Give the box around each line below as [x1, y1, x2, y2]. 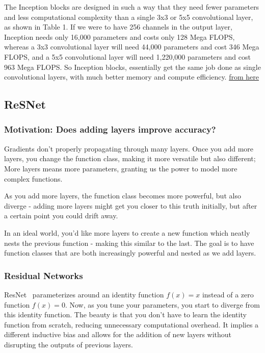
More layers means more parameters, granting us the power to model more [4, 163, 237, 173]
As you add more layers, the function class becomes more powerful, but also [4, 190, 241, 201]
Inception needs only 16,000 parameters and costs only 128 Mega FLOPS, [4, 31, 235, 42]
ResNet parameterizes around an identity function [4, 289, 164, 299]
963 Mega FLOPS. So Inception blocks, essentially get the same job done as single [4, 61, 261, 72]
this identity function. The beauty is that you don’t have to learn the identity [4, 309, 247, 320]
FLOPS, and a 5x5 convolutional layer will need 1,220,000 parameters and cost [4, 51, 251, 62]
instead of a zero [202, 289, 254, 299]
